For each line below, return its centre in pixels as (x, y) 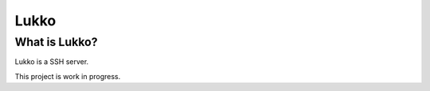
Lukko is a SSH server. (52, 62)
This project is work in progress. (68, 76)
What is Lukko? (56, 42)
